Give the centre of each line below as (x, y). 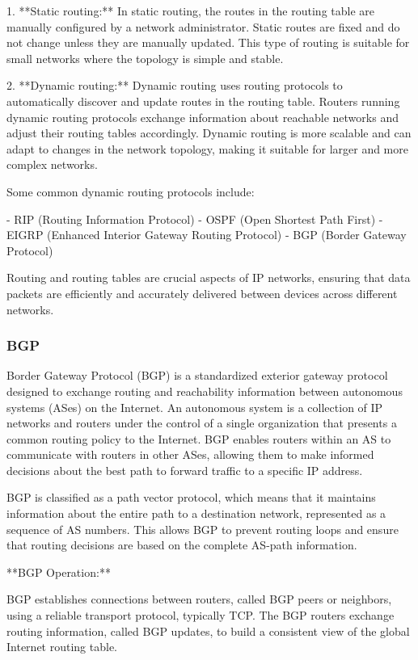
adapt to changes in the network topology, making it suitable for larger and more (207, 148)
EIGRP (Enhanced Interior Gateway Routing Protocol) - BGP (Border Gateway (207, 235)
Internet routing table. (62, 647)
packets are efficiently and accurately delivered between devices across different (202, 293)
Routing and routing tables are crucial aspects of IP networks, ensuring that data (209, 277)
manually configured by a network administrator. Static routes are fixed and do (203, 26)
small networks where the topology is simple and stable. (145, 58)
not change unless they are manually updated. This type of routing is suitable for (208, 42)
